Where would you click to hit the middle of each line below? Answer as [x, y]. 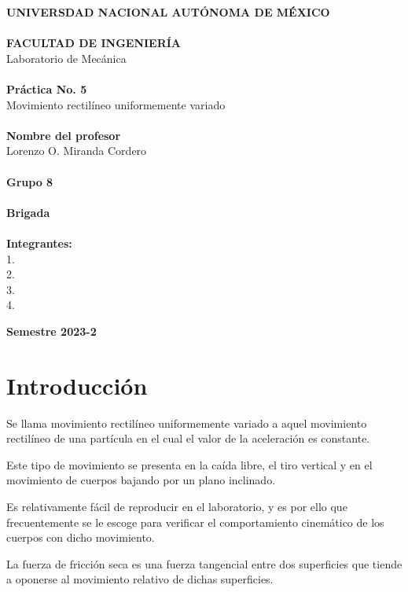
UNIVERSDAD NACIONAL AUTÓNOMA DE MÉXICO [168, 12]
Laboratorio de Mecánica [66, 58]
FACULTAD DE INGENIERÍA [94, 43]
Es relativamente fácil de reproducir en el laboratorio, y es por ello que [177, 506]
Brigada [28, 212]
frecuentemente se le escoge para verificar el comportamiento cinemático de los [195, 522]
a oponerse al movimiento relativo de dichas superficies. [140, 579]
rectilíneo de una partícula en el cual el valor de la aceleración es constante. [188, 438]
